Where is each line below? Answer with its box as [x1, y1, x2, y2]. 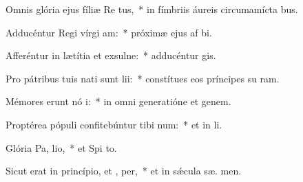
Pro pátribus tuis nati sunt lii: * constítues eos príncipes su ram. [6, 71, 280, 85]
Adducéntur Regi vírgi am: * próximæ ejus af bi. [6, 25, 212, 39]
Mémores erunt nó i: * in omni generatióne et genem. [6, 94, 231, 109]
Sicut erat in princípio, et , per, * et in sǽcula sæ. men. [6, 163, 242, 178]
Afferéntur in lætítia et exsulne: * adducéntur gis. [6, 48, 216, 62]
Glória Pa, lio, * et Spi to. [6, 140, 117, 155]
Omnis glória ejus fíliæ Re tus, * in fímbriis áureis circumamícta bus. [6, 2, 298, 16]
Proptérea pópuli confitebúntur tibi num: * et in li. [6, 117, 222, 131]
